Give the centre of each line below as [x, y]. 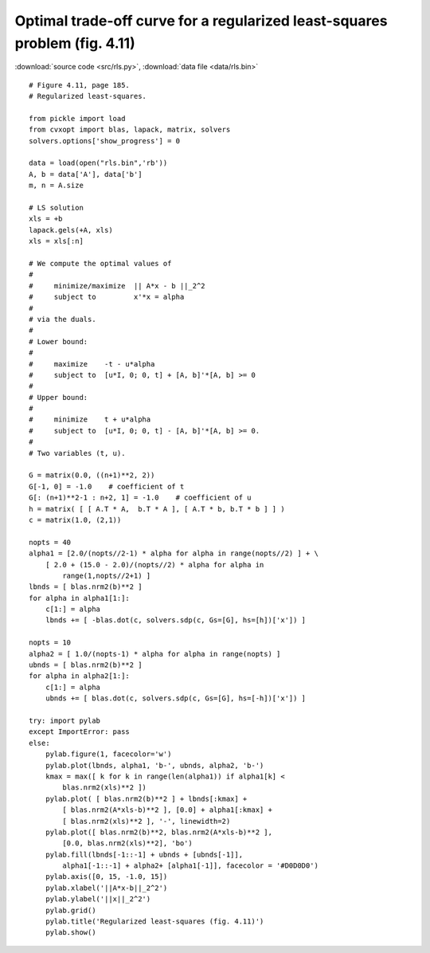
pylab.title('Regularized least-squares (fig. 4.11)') [154, 922]
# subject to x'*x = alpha [107, 297]
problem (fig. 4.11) [75, 43]
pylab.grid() [70, 910]
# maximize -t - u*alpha [92, 364]
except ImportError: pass [80, 732]
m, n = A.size [56, 186]
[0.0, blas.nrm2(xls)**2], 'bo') [127, 843]
